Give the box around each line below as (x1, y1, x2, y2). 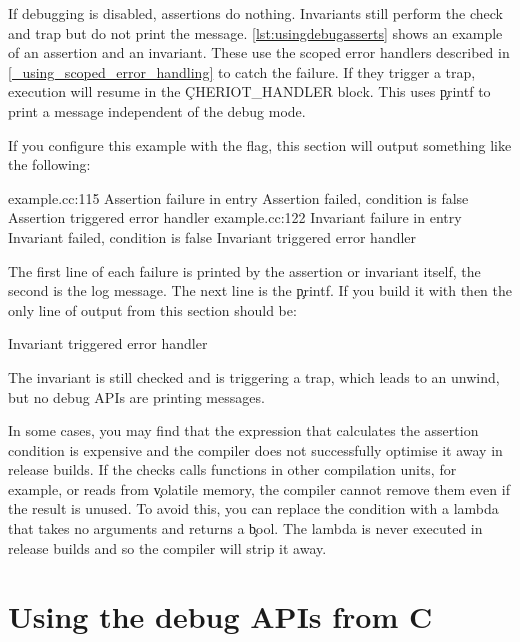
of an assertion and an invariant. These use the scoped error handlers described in (8, 42, 510, 63)
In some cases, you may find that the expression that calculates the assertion (8, 420, 479, 441)
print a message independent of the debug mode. (8, 100, 306, 121)
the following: (8, 154, 91, 175)
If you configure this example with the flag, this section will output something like (8, 134, 512, 155)
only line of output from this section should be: (8, 299, 297, 320)
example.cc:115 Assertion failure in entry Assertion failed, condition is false (8, 187, 469, 208)
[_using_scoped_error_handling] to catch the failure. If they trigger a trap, (8, 61, 476, 82)
